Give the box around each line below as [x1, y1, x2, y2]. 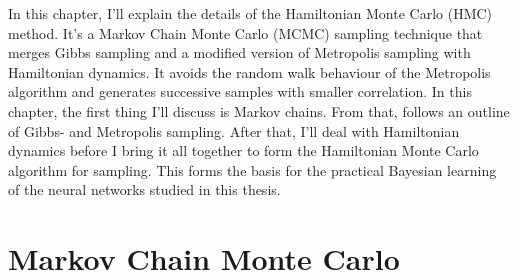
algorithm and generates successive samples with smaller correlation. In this [8, 81, 472, 102]
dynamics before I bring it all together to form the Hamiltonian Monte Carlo [8, 140, 479, 161]
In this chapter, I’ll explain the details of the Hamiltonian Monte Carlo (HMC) [8, 3, 493, 23]
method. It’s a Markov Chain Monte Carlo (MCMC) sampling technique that [8, 22, 483, 43]
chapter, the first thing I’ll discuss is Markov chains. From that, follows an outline [8, 100, 510, 121]
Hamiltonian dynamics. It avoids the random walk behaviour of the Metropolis [8, 61, 491, 82]
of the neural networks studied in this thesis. [8, 179, 281, 200]
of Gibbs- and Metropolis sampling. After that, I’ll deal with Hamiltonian [8, 120, 460, 141]
